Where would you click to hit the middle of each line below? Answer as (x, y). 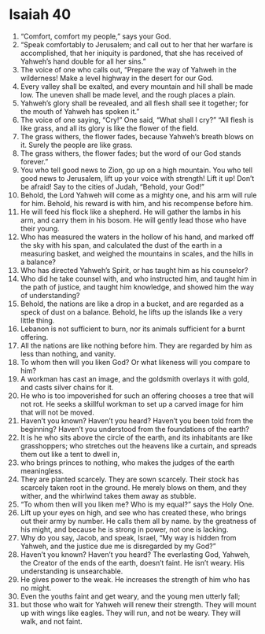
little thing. (37, 320)
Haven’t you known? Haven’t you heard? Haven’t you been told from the (137, 420)
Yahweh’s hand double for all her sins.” (83, 61)
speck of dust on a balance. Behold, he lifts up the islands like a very (131, 311)
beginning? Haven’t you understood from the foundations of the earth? (135, 429)
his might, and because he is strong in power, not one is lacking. (124, 529)
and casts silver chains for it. (67, 387)
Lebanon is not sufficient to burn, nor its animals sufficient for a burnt (132, 329)
